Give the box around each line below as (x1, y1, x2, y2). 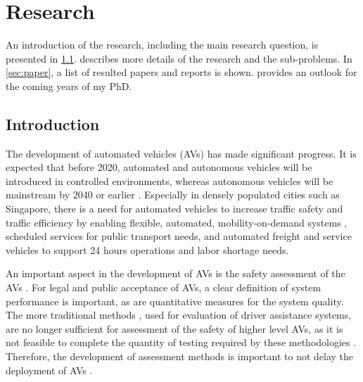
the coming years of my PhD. (6, 78, 132, 93)
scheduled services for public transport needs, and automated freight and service (6, 229, 352, 243)
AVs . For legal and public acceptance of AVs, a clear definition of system (6, 280, 321, 295)
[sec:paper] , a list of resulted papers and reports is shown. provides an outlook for (6, 65, 357, 79)
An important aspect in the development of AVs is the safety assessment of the (6, 266, 345, 281)
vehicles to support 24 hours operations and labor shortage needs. (6, 242, 289, 257)
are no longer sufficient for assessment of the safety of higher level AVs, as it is (6, 321, 343, 336)
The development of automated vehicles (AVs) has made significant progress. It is (6, 146, 357, 160)
